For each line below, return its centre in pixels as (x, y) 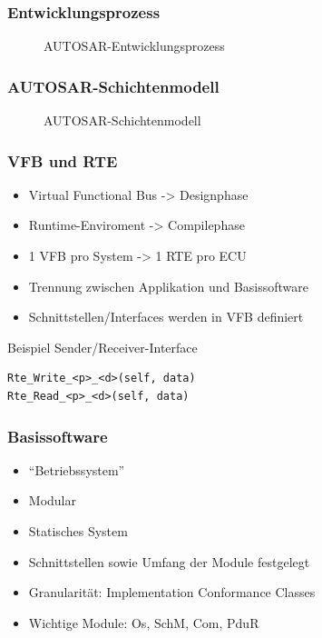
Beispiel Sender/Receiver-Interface (102, 347)
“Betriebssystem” (77, 469)
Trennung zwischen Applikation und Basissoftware (169, 286)
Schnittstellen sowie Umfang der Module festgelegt (169, 561)
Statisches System (78, 531)
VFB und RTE (63, 160)
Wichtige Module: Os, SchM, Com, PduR (144, 622)
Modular (52, 500)
